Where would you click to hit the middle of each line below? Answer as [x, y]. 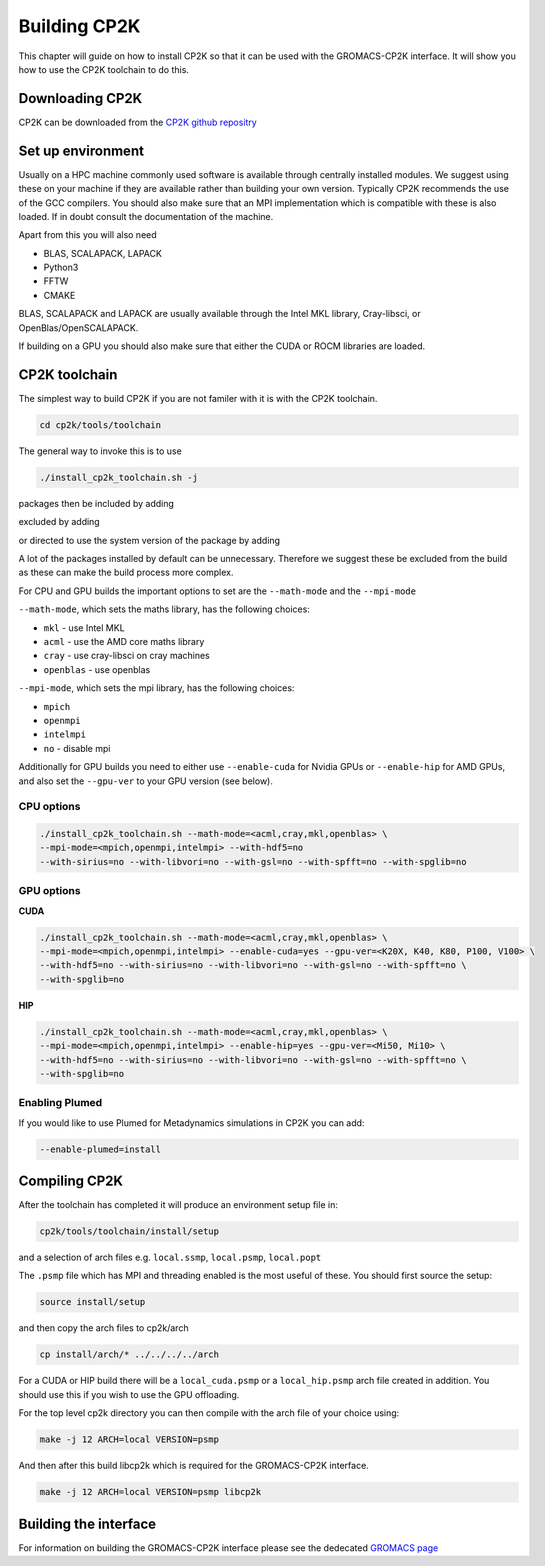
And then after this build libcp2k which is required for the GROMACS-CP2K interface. [193, 1466]
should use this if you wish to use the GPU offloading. [129, 1394]
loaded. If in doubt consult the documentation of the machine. [146, 216]
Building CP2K [79, 26]
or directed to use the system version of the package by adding [149, 540]
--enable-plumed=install [100, 1149]
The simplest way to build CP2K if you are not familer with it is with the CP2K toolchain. [198, 398]
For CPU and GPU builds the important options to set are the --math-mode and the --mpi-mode [217, 591]
